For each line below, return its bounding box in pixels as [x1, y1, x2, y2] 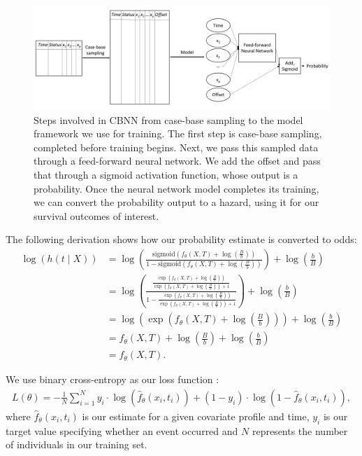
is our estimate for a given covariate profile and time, [82, 408, 310, 423]
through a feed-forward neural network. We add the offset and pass [34, 153, 321, 168]
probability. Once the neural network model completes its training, [34, 181, 319, 195]
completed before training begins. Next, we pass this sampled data [34, 139, 319, 154]
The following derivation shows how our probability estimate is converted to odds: [6, 232, 357, 247]
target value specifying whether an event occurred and [6, 423, 238, 438]
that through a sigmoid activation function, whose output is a [34, 167, 298, 182]
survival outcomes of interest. [34, 208, 159, 223]
